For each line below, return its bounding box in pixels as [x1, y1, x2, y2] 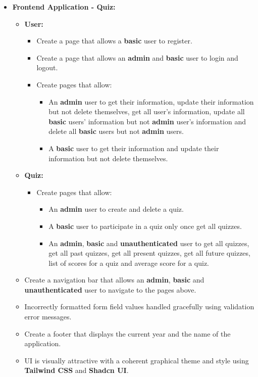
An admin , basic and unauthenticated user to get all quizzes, [48, 238, 249, 248]
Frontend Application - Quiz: [12, 2, 116, 12]
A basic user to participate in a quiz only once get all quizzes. [48, 220, 242, 231]
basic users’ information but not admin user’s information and [48, 116, 246, 126]
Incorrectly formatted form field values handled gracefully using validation [24, 301, 254, 312]
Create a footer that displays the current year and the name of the [24, 328, 231, 339]
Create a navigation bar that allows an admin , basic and [24, 274, 204, 285]
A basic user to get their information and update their [48, 143, 219, 153]
